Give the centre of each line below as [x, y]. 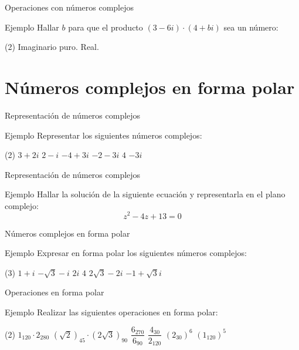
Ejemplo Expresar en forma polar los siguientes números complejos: [126, 253]
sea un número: [251, 27]
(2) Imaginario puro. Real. [52, 47]
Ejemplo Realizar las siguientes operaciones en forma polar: [111, 312]
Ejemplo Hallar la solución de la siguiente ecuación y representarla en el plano [145, 194]
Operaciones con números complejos [69, 7]
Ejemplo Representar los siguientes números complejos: [103, 135]
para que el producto [106, 27]
